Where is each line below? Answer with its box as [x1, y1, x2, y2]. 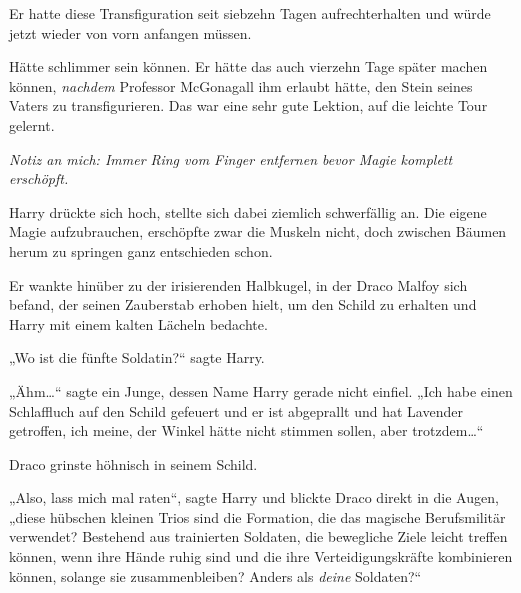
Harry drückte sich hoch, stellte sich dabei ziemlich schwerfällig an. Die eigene [9, 201, 487, 222]
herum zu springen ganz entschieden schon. [9, 240, 273, 261]
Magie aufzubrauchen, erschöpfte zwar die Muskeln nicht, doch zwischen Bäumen [9, 221, 507, 242]
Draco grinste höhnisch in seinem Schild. [9, 453, 258, 474]
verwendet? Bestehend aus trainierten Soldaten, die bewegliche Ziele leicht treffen [9, 526, 508, 547]
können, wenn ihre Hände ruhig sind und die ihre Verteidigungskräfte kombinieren [9, 546, 513, 567]
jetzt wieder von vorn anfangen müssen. [9, 22, 252, 43]
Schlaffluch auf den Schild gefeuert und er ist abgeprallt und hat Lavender [9, 400, 463, 421]
